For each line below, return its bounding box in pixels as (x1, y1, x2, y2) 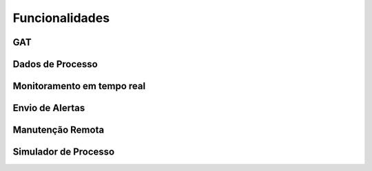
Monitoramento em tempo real (12, 80, 146, 92)
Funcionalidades (12, 10, 110, 25)
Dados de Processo (12, 58, 98, 70)
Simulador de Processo (12, 146, 115, 158)
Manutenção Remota (12, 124, 105, 136)
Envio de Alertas (12, 102, 85, 114)
